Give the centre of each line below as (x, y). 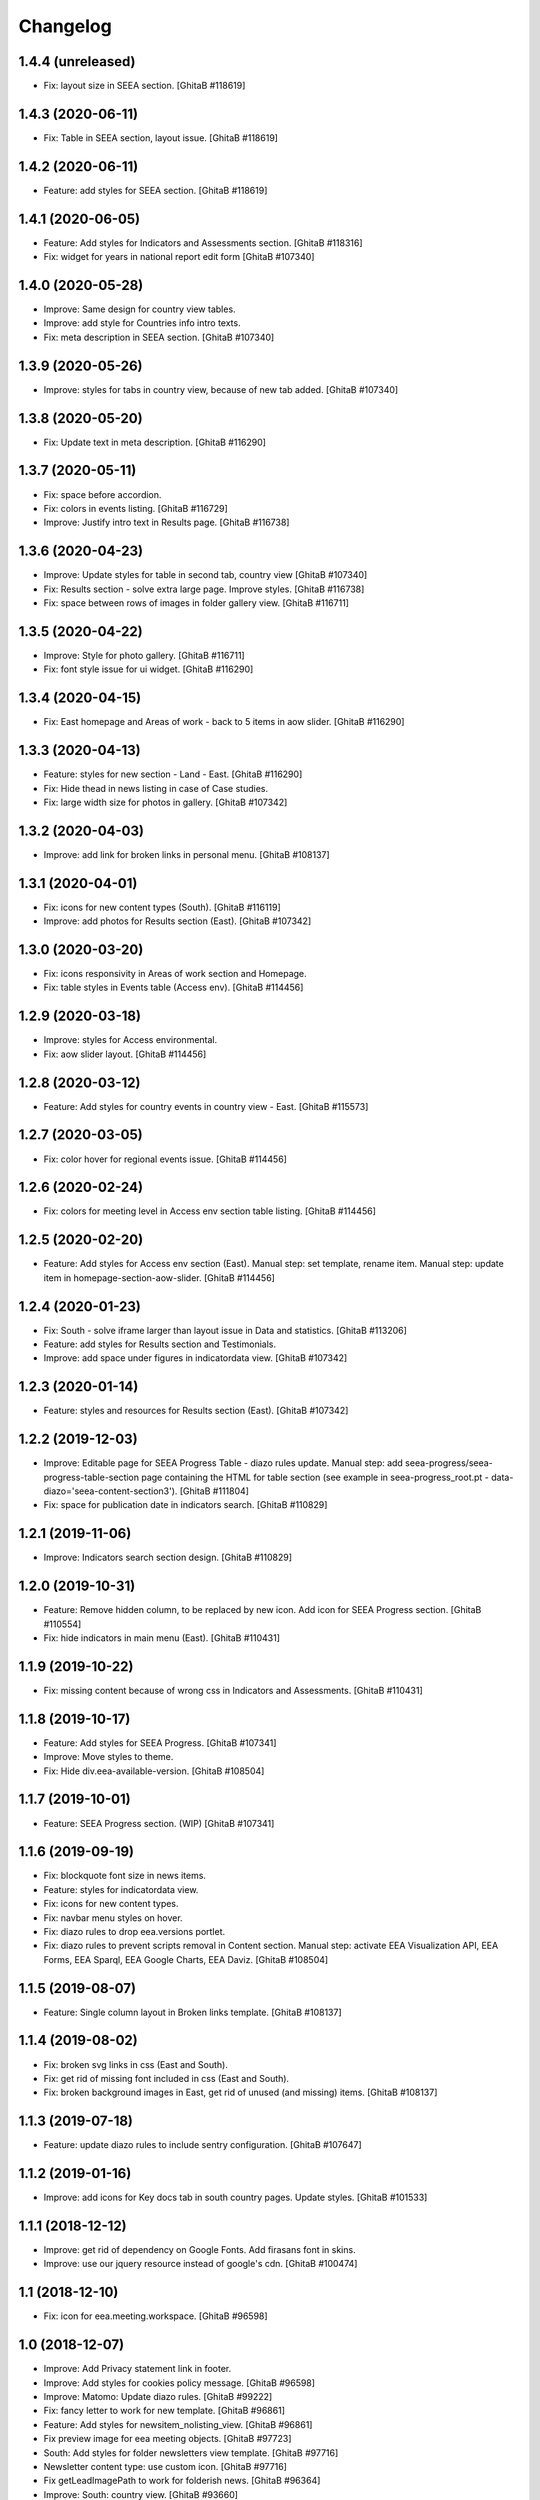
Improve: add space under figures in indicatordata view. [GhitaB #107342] (195, 1358)
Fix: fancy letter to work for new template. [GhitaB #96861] (164, 2411)
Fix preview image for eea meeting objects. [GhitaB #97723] (167, 2439)
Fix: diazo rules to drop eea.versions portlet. (134, 1931)
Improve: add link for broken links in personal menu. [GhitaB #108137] (186, 854)
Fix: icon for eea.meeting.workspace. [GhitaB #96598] (156, 2316)
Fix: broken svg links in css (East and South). (136, 2064)
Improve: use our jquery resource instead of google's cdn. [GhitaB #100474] (200, 2264)
